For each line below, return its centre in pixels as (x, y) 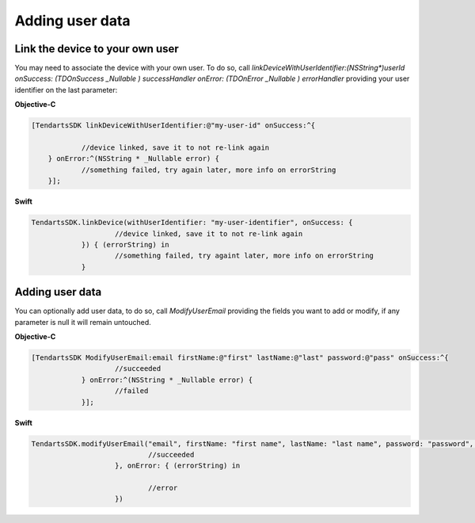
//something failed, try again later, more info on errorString (209, 170)
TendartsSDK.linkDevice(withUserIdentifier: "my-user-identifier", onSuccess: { (192, 223)
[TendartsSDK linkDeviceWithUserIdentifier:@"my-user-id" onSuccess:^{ (173, 126)
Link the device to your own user (97, 49)
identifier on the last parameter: (66, 90)
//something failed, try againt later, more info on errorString (244, 256)
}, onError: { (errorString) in (178, 466)
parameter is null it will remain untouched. (83, 322)
